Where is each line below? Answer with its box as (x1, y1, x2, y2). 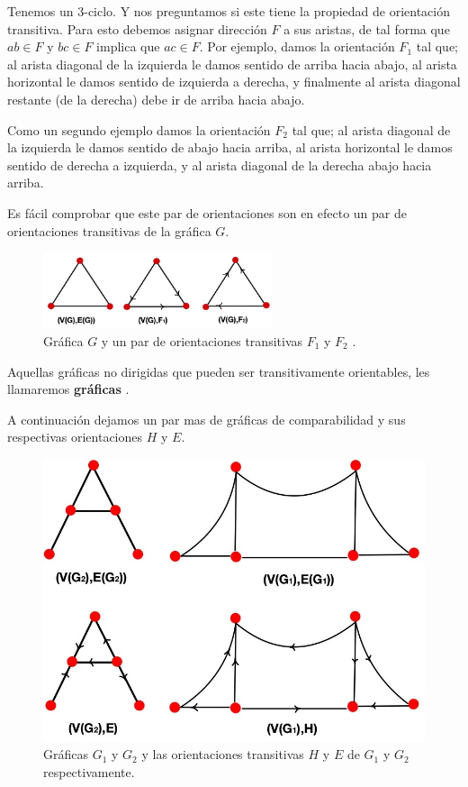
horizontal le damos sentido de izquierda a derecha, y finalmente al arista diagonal (7, 72, 461, 91)
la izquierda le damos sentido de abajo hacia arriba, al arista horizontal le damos (7, 138, 453, 157)
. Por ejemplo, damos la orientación (199, 37, 395, 56)
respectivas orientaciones (7, 427, 143, 446)
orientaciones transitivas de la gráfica (7, 221, 211, 240)
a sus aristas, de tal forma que (283, 19, 450, 38)
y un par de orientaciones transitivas (101, 331, 303, 350)
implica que (96, 37, 160, 56)
